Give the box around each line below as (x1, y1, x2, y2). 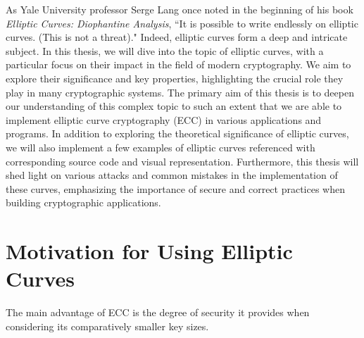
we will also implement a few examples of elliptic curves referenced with (6, 139, 315, 154)
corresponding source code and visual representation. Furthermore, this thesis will (6, 154, 359, 168)
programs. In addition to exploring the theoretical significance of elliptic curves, (6, 126, 349, 141)
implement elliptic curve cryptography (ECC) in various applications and (6, 112, 322, 127)
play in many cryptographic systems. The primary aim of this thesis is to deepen (6, 84, 354, 99)
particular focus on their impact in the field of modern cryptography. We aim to (6, 57, 351, 72)
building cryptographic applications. (6, 195, 161, 210)
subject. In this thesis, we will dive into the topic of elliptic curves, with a (6, 43, 324, 58)
